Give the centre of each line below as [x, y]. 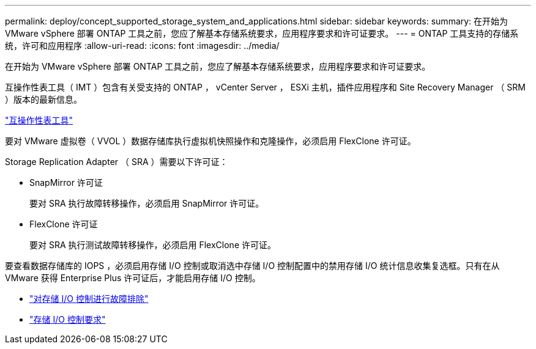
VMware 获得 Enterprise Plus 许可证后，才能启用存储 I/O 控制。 [133, 278]
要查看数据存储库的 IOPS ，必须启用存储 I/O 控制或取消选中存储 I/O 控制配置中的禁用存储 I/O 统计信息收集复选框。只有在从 [252, 266]
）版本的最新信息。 [43, 99]
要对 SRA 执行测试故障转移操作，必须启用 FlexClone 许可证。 [153, 245]
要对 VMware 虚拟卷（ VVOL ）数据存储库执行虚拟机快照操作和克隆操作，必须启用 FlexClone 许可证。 [210, 141]
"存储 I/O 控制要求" [68, 319]
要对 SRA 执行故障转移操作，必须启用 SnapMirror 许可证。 [147, 203]
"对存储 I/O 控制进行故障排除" [89, 299]
